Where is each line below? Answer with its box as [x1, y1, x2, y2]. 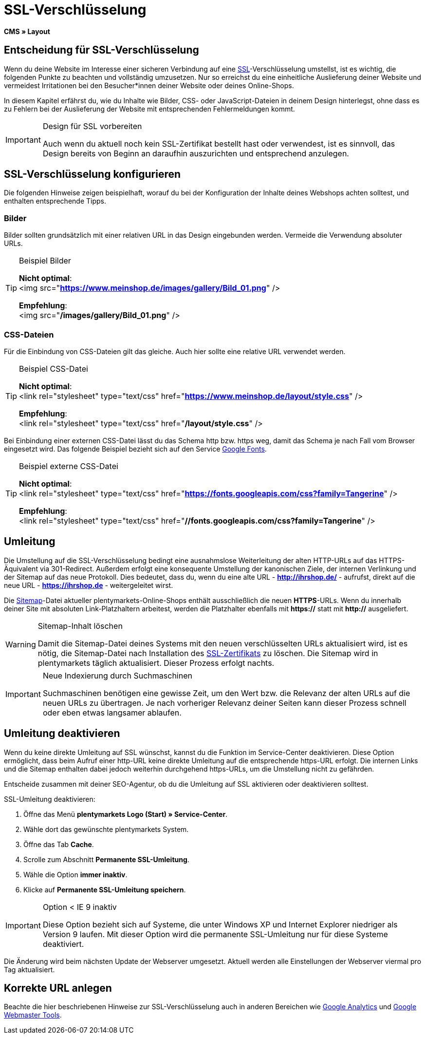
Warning [5, 639, 36, 649]
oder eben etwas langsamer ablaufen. [42, 707, 182, 717]
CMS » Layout [4, 27, 50, 36]
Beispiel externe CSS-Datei [19, 461, 118, 471]
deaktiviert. [42, 939, 84, 949]
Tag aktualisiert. [4, 965, 55, 974]
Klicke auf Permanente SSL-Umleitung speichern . [23, 885, 186, 894]
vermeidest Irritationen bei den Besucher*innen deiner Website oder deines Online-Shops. [4, 81, 294, 90]
